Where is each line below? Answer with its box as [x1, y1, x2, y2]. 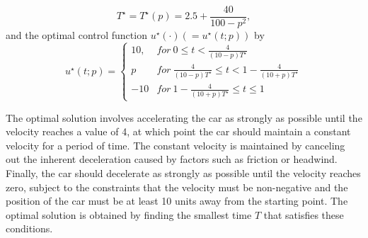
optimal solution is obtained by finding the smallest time [6, 207, 252, 222]
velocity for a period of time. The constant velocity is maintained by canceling [6, 137, 345, 152]
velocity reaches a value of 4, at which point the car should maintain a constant [6, 124, 351, 139]
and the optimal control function [6, 28, 147, 42]
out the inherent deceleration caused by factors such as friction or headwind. [6, 152, 338, 166]
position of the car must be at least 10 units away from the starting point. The [6, 193, 348, 208]
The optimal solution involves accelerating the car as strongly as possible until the [6, 110, 362, 125]
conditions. [6, 221, 53, 236]
